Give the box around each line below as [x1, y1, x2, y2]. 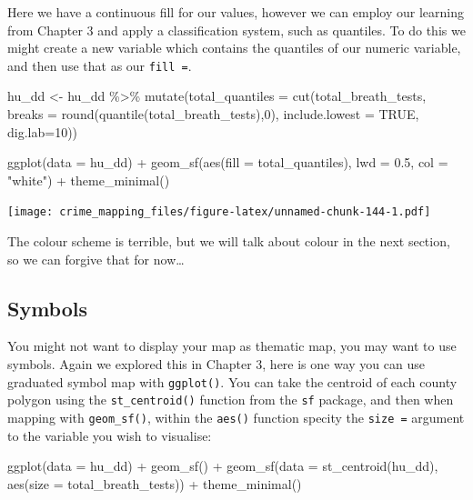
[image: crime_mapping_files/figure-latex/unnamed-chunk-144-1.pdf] [7, 205, 431, 219]
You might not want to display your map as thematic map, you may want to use [7, 336, 457, 355]
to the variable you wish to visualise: [7, 425, 212, 445]
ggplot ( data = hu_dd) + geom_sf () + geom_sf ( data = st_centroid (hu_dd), [7, 456, 438, 475]
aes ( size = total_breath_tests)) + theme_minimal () [7, 474, 302, 493]
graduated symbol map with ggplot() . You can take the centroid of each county [7, 372, 458, 391]
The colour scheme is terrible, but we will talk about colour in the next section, [7, 232, 450, 251]
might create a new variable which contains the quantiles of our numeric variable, [7, 38, 461, 57]
